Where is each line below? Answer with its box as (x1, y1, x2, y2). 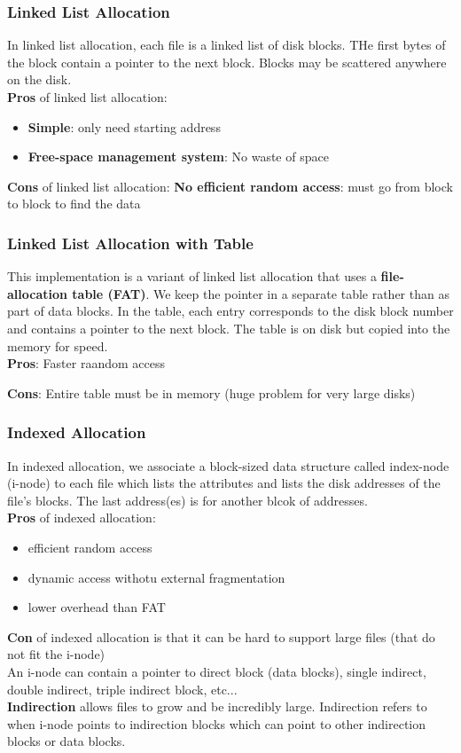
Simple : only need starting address (27, 117, 221, 136)
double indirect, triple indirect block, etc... (7, 679, 238, 698)
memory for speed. (7, 336, 108, 355)
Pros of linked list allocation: (7, 88, 168, 106)
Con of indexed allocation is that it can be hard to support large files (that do (7, 627, 435, 646)
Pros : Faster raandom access (7, 354, 165, 373)
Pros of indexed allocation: (7, 508, 156, 527)
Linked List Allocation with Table (7, 231, 254, 254)
